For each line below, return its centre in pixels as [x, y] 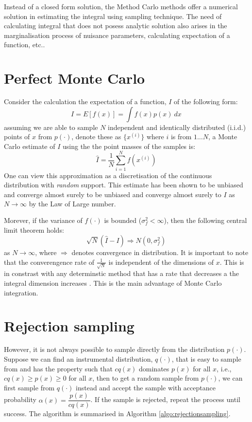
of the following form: [206, 101]
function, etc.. [25, 45]
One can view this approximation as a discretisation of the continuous [108, 175]
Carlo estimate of [30, 146]
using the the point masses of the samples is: [129, 146]
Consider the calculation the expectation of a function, [85, 101]
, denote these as [96, 137]
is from [181, 137]
